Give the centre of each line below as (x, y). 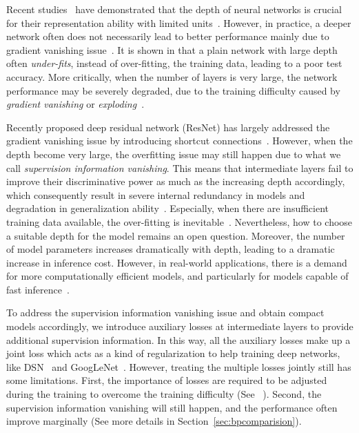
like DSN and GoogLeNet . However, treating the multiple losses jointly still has (179, 366)
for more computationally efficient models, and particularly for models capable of (177, 276)
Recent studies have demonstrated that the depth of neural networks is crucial (174, 9)
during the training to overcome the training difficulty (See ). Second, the (164, 394)
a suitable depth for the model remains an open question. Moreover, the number (176, 235)
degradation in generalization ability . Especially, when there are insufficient (167, 208)
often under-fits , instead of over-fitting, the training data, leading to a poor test (174, 63)
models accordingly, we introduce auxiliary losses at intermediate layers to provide (180, 326)
